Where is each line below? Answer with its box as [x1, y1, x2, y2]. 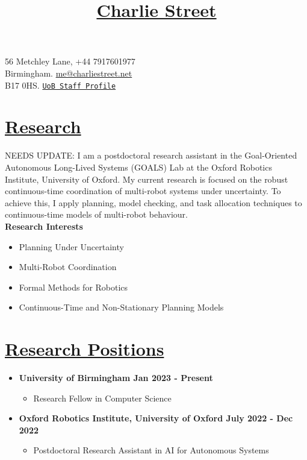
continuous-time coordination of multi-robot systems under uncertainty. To [5, 184, 281, 197]
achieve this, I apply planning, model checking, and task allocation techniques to [5, 196, 302, 209]
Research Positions [5, 336, 164, 361]
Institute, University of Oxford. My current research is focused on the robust [5, 172, 288, 185]
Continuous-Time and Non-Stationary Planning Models [19, 301, 224, 313]
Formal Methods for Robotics [19, 280, 128, 293]
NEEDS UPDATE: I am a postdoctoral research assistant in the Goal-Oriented [5, 149, 297, 162]
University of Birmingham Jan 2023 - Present [19, 371, 213, 383]
